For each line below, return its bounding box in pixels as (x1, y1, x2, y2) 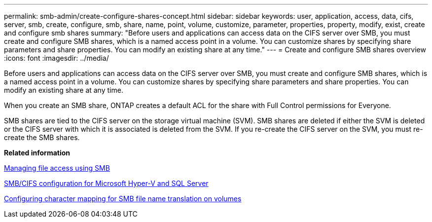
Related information (4, 148, 71, 157)
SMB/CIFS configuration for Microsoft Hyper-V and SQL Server (4, 179, 209, 187)
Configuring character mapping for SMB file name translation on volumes (4, 194, 242, 203)
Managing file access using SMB (4, 164, 110, 172)
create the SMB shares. (4, 133, 80, 142)
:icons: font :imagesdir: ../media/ (4, 54, 109, 62)
